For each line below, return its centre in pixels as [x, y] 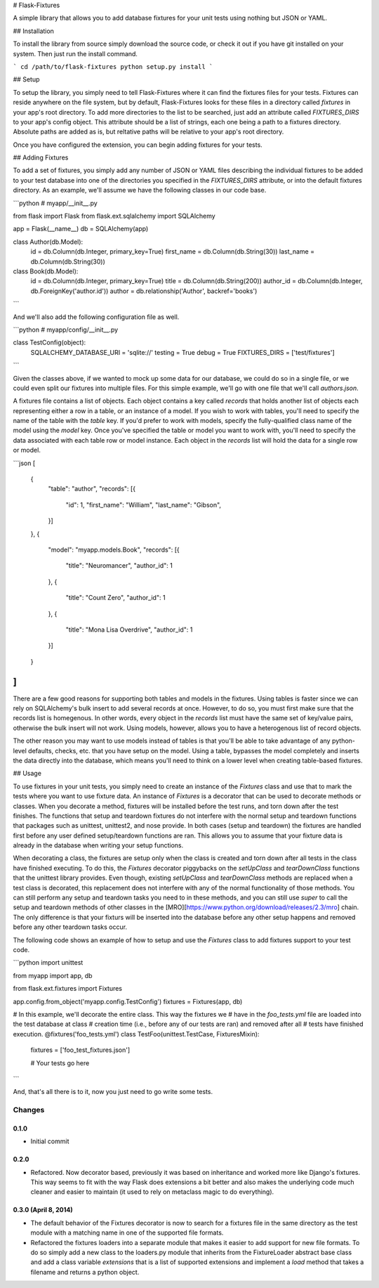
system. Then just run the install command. [75, 53]
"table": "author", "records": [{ [92, 489]
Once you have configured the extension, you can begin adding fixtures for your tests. [138, 145]
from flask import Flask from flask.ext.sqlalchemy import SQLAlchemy [114, 216]
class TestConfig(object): [49, 343]
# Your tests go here [60, 1063]
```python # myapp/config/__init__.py [66, 330]
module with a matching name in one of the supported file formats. [127, 1232]
